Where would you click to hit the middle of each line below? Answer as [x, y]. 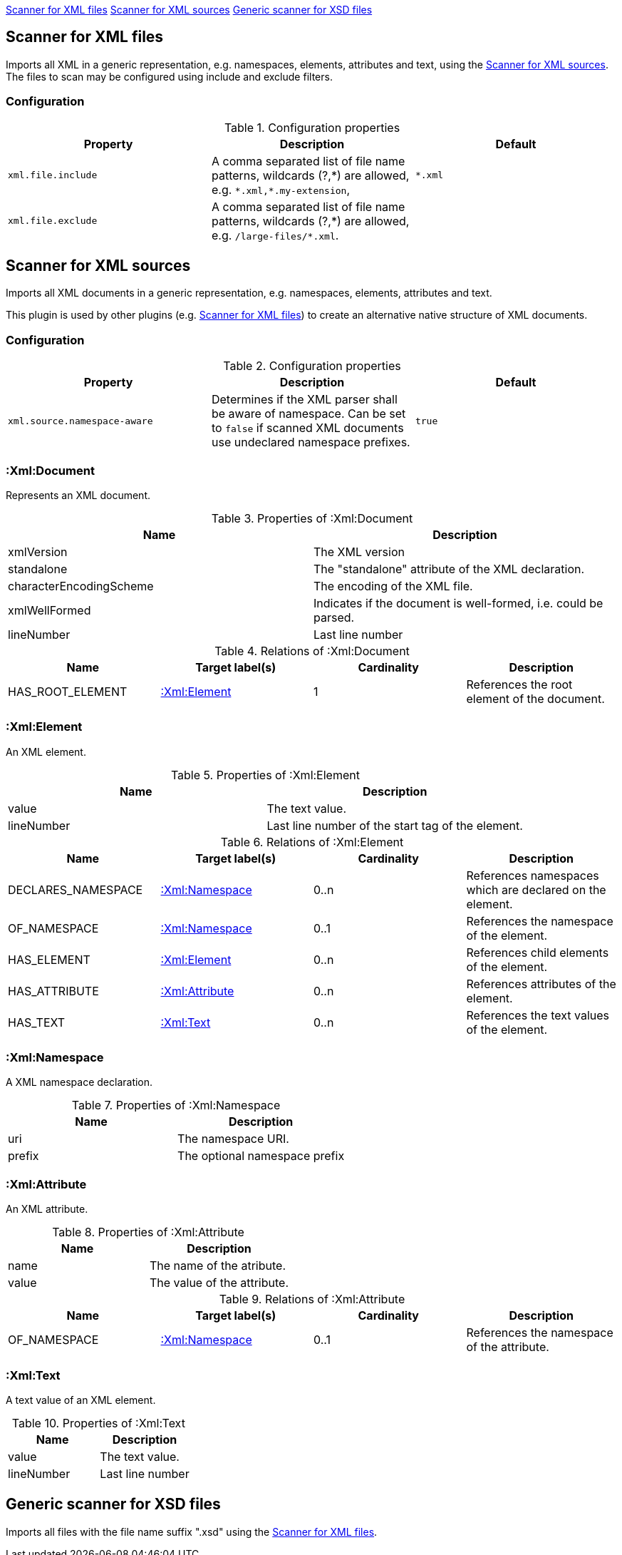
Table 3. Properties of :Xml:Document [312, 518]
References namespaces [533, 875]
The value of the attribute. [219, 1283]
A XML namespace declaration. [79, 1082]
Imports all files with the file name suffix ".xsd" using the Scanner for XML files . [192, 1531]
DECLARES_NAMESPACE [76, 889]
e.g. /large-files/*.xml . [275, 235]
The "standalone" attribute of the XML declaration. [449, 569]
